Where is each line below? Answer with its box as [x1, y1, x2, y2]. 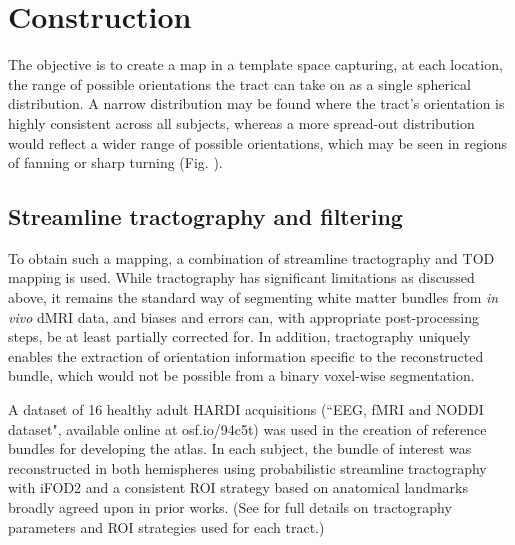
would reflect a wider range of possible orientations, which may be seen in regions [8, 132, 508, 153]
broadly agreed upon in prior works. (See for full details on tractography [8, 497, 452, 518]
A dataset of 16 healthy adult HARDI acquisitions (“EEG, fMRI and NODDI [8, 399, 484, 420]
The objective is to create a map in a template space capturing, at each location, [8, 54, 503, 75]
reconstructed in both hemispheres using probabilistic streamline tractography [8, 457, 487, 478]
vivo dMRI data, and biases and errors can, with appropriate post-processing [8, 306, 479, 327]
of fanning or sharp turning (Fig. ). [8, 152, 223, 173]
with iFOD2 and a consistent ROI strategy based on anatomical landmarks [8, 477, 468, 498]
